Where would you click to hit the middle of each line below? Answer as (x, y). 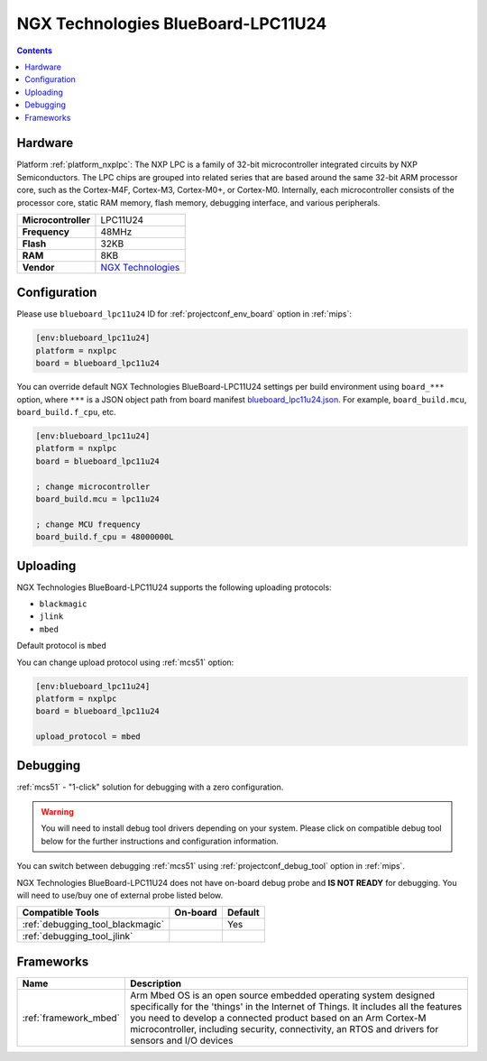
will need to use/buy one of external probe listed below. (120, 895)
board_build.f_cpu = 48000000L (105, 537)
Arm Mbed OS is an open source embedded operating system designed (282, 995)
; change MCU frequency (88, 524)
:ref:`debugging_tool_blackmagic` (93, 925)
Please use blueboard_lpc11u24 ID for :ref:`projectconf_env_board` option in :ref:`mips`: (184, 314)
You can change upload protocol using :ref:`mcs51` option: (125, 662)
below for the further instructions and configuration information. (160, 841)
